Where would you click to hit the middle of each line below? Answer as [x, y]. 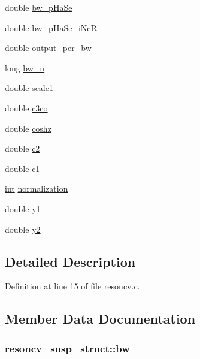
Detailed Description [70, 261]
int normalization [37, 188]
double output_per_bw [48, 48]
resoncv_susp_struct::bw [67, 348]
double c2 [22, 148]
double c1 [22, 168]
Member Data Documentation [100, 319]
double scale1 [29, 88]
